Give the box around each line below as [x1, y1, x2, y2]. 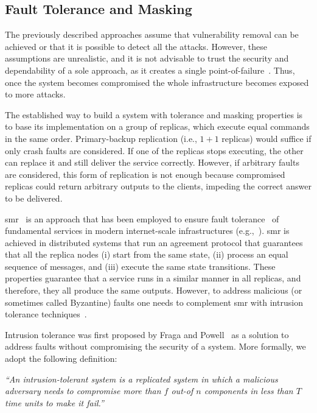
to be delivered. [5, 191, 63, 204]
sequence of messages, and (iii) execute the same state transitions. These [5, 259, 276, 272]
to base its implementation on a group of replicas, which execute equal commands [5, 120, 310, 133]
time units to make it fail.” [5, 396, 104, 409]
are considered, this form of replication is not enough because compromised [5, 168, 285, 180]
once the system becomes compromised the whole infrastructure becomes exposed [5, 76, 309, 88]
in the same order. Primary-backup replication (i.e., [5, 132, 197, 144]
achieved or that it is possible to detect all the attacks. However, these [5, 40, 267, 52]
